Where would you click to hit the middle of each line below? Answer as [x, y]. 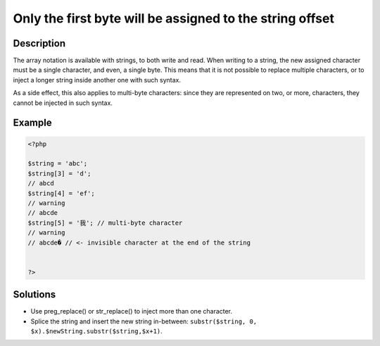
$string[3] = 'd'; [59, 173]
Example [32, 123]
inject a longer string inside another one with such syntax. [97, 80]
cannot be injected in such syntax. [63, 103]
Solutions [34, 295]
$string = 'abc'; [58, 163]
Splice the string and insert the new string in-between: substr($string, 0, [144, 321]
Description [39, 43]
